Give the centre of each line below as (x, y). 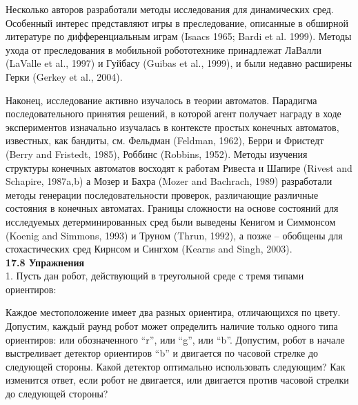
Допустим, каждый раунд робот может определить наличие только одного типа (172, 326)
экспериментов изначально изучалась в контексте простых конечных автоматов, (172, 127)
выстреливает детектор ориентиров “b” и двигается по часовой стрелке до (162, 353)
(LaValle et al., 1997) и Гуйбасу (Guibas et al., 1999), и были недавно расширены (179, 63)
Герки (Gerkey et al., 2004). (64, 76)
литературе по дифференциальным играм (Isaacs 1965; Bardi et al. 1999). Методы (179, 36)
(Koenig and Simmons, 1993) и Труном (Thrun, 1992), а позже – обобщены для (174, 235)
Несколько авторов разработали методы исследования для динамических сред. (170, 9)
